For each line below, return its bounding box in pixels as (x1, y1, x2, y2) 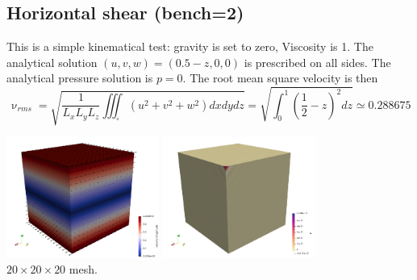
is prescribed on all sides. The (244, 53, 391, 70)
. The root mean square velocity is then (182, 69, 378, 86)
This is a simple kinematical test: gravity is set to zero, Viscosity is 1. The (6, 38, 373, 55)
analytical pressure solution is (6, 69, 153, 86)
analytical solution (6, 53, 98, 70)
